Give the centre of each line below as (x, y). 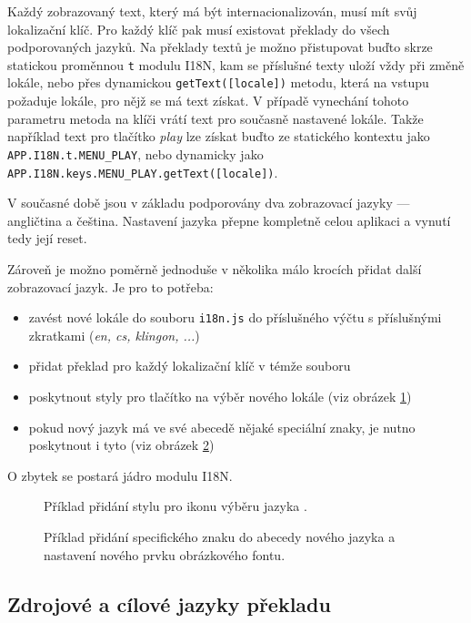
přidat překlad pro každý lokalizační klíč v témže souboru (190, 366)
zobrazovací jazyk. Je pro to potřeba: (110, 286)
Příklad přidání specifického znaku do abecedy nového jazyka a (220, 536)
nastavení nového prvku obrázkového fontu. (165, 554)
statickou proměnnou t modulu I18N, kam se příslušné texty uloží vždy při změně (236, 64)
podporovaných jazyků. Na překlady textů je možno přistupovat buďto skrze (220, 47)
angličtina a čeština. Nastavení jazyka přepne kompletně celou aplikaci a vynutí (229, 220)
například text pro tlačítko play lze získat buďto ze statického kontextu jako (219, 136)
